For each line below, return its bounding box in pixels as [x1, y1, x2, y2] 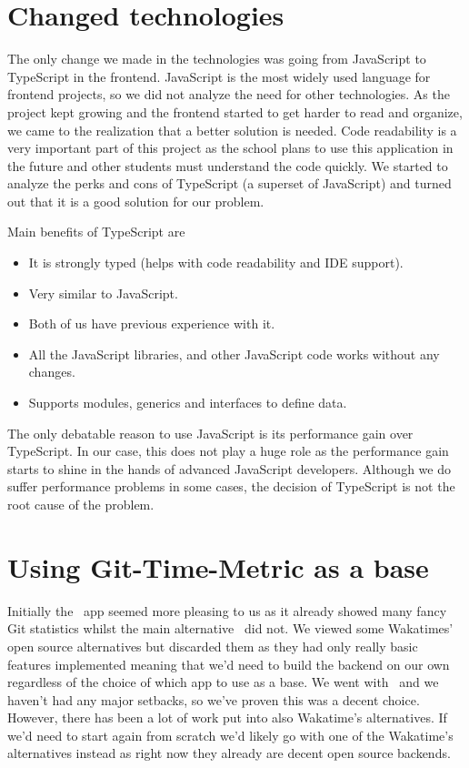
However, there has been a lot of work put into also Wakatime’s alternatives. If [7, 708, 447, 727]
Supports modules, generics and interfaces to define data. [28, 393, 347, 412]
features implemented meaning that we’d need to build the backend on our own [7, 654, 450, 673]
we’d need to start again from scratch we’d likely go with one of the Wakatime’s [7, 725, 454, 744]
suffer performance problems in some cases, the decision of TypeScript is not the [7, 477, 455, 496]
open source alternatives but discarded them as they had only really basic [7, 636, 418, 655]
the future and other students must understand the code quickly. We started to [7, 156, 448, 175]
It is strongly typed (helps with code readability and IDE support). [28, 253, 404, 272]
